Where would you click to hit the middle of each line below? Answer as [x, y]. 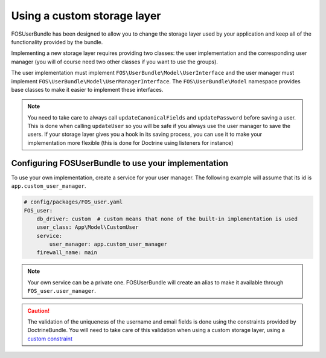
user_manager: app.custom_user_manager [108, 244]
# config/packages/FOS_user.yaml [73, 202]
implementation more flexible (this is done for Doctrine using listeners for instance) [130, 142]
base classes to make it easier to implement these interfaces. [87, 89]
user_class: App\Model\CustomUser [88, 227]
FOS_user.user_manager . [62, 291]
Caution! [39, 310]
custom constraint [50, 339]
